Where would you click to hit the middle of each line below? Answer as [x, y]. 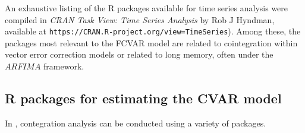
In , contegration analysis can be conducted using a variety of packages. [136, 123]
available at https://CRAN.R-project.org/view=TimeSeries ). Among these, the [153, 31]
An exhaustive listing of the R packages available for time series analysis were [147, 8]
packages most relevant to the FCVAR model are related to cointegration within [151, 42]
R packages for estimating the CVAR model [143, 98]
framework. [64, 66]
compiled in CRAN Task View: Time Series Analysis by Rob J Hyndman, [140, 19]
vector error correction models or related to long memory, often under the [139, 54]
